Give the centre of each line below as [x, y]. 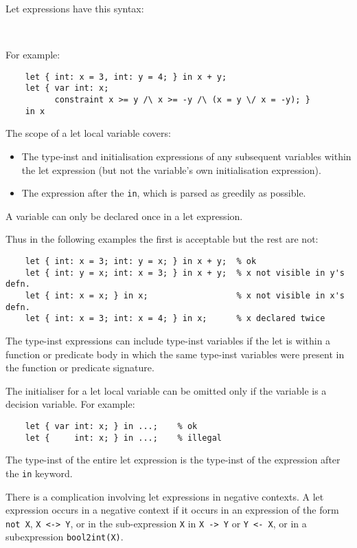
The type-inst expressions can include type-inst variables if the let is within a [168, 340]
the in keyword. [39, 473]
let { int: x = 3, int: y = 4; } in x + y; [126, 77]
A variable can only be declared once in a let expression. [124, 216]
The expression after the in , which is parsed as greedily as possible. [164, 193]
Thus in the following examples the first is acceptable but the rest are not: [162, 239]
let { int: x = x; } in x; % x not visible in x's [185, 296]
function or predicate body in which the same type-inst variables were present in [175, 354]
